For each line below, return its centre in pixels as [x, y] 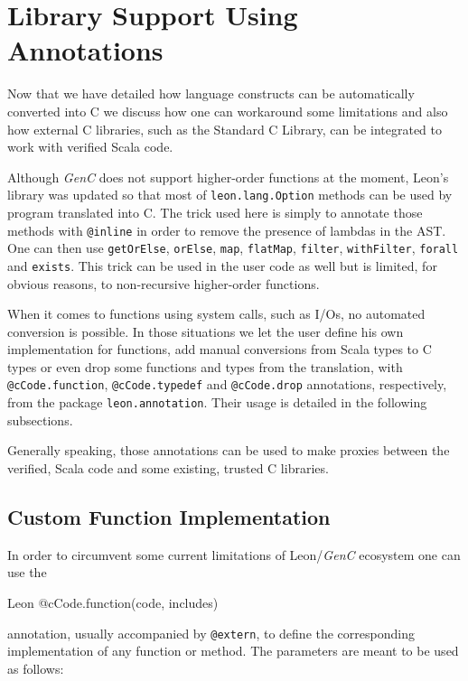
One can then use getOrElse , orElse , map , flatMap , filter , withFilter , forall [233, 248]
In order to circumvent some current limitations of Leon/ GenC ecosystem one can [234, 554]
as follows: [36, 668]
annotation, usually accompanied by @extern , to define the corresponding [211, 633]
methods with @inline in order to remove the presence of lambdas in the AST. [227, 230]
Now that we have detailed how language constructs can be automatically [211, 93]
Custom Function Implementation [169, 516]
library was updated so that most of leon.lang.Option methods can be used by [230, 195]
